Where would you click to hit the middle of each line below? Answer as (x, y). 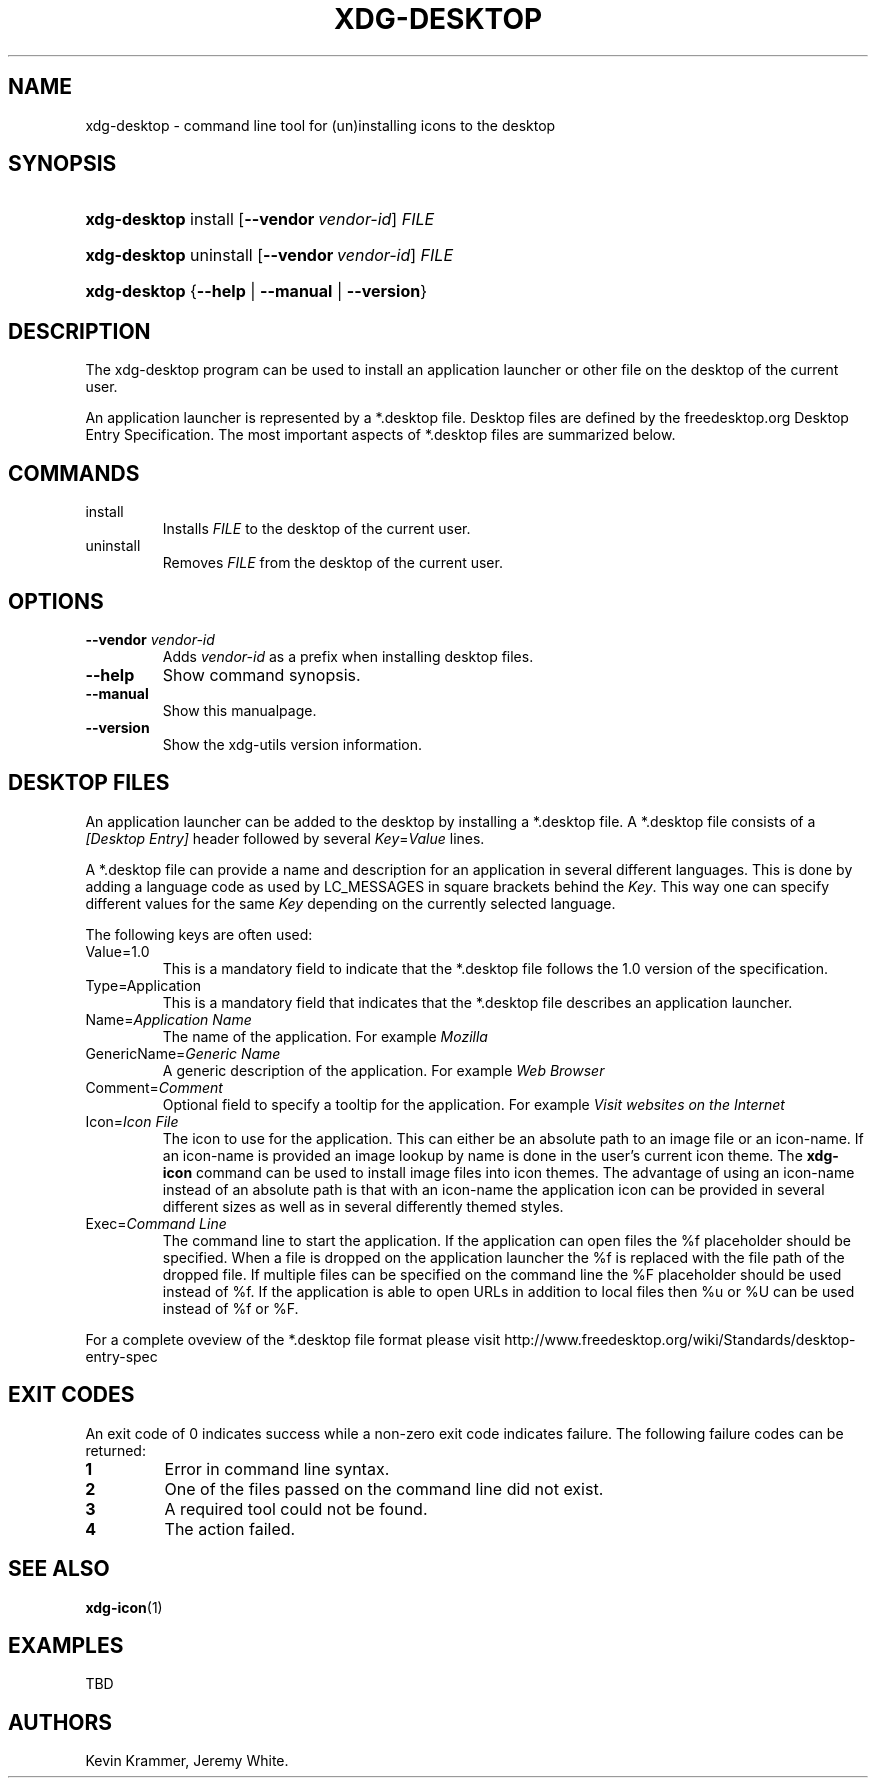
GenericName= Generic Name (183, 1053)
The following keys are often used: (199, 934)
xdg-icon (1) (124, 1607)
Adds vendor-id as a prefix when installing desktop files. (348, 656)
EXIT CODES (71, 1395)
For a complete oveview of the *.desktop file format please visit (293, 1339)
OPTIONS (56, 601)
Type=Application (143, 985)
